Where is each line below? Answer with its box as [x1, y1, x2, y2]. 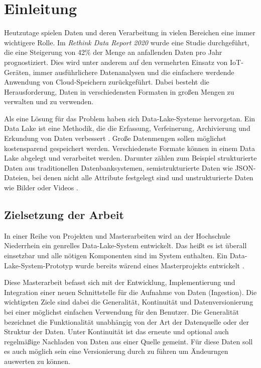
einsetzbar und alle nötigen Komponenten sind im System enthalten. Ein [4, 250, 227, 261]
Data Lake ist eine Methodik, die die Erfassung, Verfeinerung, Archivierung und [4, 123, 250, 133]
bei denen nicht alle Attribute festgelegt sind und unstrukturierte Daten [32, 172, 253, 183]
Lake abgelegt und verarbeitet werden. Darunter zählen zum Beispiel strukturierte [4, 153, 257, 163]
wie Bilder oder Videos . [4, 182, 78, 193]
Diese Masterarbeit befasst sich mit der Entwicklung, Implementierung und [4, 277, 235, 287]
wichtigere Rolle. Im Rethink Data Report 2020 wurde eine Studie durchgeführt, [4, 37, 249, 47]
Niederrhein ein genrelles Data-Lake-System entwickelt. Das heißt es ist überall [4, 240, 247, 251]
